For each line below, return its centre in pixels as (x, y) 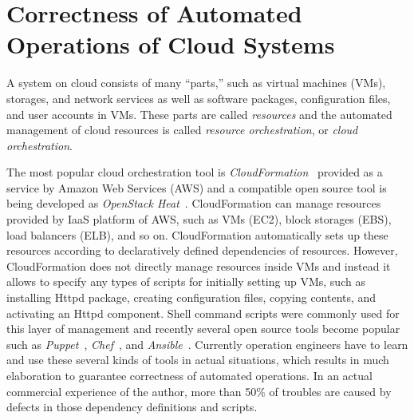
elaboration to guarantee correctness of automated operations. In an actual (189, 375)
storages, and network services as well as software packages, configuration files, (199, 98)
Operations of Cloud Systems (171, 44)
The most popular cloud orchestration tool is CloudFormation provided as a (195, 172)
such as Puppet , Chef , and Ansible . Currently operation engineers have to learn (207, 344)
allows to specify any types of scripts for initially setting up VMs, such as (186, 281)
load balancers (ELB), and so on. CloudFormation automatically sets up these (197, 234)
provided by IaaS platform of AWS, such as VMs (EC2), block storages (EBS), (199, 219)
